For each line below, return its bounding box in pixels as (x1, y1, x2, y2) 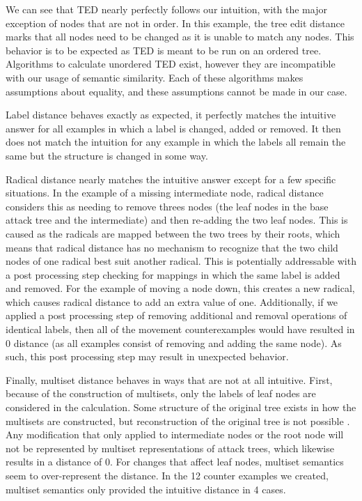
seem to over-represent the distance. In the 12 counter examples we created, (6, 468, 329, 482)
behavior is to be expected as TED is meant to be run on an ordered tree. (6, 43, 322, 57)
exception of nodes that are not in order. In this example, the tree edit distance (6, 15, 345, 30)
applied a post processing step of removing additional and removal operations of (6, 308, 347, 323)
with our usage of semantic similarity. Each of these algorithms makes (6, 70, 304, 84)
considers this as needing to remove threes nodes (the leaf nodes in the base (6, 199, 329, 213)
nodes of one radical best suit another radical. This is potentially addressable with (6, 254, 356, 268)
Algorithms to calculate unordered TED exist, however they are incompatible (6, 56, 336, 71)
